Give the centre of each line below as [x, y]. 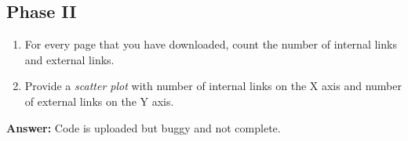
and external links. [69, 59]
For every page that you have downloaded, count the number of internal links [211, 44]
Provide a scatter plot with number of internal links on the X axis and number [213, 86]
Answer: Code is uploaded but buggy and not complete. [144, 127]
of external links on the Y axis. [99, 101]
